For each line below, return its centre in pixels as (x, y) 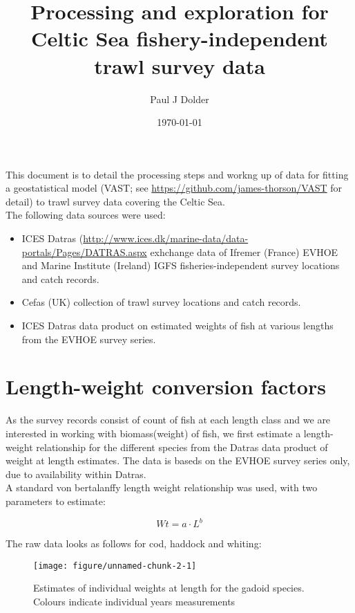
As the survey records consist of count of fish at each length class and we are (168, 420)
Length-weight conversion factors (166, 386)
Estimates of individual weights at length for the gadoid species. (169, 588)
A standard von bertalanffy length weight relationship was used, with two (162, 487)
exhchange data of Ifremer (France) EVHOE (244, 251)
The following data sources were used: (86, 215)
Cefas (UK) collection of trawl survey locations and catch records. (161, 302)
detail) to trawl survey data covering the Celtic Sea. (115, 201)
